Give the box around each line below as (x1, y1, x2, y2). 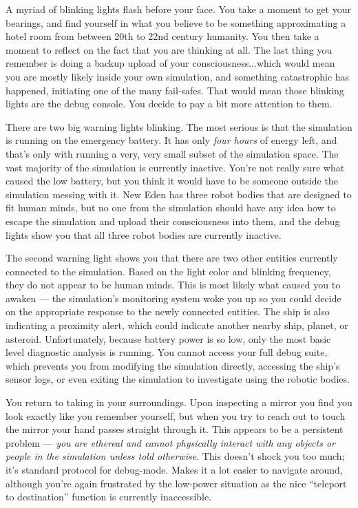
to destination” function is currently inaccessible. (6, 489, 212, 504)
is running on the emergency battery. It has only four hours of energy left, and (6, 133, 337, 147)
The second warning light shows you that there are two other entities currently (6, 251, 338, 265)
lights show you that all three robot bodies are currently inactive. (6, 227, 282, 242)
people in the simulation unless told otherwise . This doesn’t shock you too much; (6, 449, 345, 463)
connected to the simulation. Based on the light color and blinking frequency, (6, 264, 331, 278)
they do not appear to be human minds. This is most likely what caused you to (6, 277, 341, 292)
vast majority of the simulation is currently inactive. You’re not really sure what (6, 160, 345, 174)
